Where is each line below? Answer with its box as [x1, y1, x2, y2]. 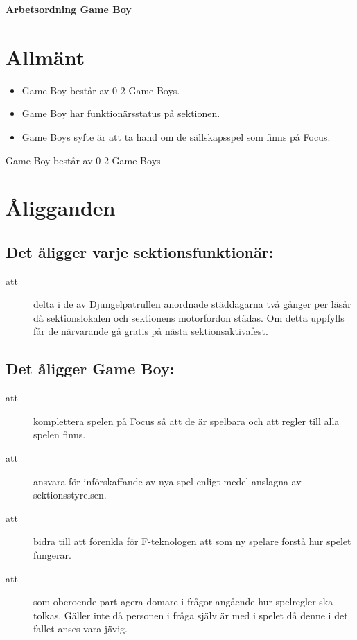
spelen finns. [33, 427, 86, 442]
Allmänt [6, 42, 85, 71]
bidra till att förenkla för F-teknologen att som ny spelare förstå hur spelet [33, 534, 351, 548]
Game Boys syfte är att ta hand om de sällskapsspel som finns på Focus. [21, 129, 331, 144]
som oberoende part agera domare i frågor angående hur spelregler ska [33, 594, 333, 609]
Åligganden [6, 193, 116, 222]
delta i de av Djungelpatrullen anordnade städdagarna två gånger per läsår [33, 297, 351, 311]
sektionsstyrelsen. [33, 487, 107, 502]
